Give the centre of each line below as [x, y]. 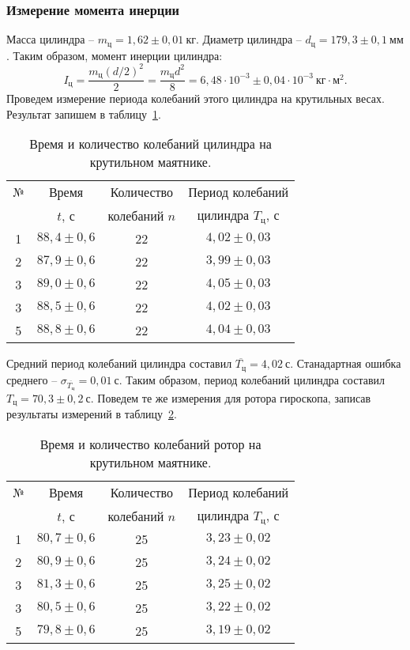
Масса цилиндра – [51, 39]
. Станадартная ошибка [346, 363]
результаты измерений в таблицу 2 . [92, 414]
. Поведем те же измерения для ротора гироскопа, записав [231, 397]
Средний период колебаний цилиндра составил [119, 363]
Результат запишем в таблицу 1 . [84, 113]
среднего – [32, 379]
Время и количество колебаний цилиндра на [150, 144]
